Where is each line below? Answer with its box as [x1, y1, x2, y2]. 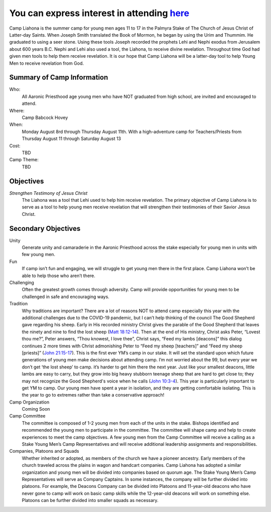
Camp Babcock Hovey [22, 114, 68, 120]
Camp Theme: [9, 157, 39, 163]
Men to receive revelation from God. [9, 60, 84, 66]
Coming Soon [22, 406, 50, 412]
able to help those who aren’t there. [22, 273, 95, 279]
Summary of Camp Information [9, 73, 108, 82]
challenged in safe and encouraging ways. [22, 294, 110, 300]
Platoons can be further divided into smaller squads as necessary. [22, 497, 159, 503]
